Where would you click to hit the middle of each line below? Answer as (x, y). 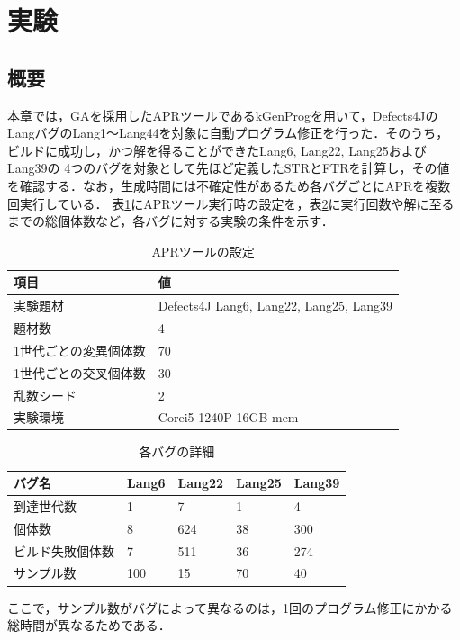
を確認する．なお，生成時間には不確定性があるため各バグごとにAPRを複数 (229, 185)
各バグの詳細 (177, 451)
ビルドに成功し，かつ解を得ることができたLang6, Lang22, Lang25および (217, 150)
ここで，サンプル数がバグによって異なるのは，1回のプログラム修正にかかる (230, 607)
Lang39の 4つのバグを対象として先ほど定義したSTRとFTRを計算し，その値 (229, 168)
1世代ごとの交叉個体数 (80, 372)
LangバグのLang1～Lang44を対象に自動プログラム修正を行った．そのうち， (228, 133)
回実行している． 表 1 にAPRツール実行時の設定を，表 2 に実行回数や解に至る (231, 203)
